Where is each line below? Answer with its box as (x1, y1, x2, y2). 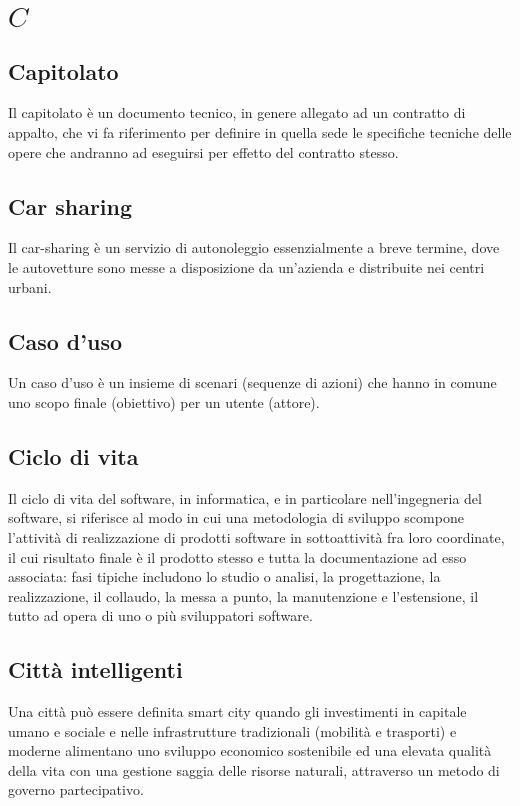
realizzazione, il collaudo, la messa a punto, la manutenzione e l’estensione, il (8, 585, 479, 606)
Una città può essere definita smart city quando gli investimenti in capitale (8, 701, 467, 722)
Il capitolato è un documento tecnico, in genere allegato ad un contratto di (8, 102, 466, 123)
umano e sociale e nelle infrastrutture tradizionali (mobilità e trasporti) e (8, 720, 457, 741)
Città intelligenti (8, 654, 183, 685)
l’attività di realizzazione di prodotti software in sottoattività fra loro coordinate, (8, 526, 505, 547)
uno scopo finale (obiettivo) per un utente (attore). (8, 391, 320, 412)
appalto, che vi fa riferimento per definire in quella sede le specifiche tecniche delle (8, 121, 512, 142)
